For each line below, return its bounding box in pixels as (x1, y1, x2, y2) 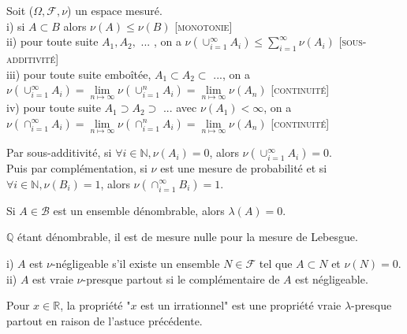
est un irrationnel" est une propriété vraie (140, 297, 342, 314)
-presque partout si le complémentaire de (82, 270, 280, 287)
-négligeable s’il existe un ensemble (51, 254, 220, 271)
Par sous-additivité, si (6, 144, 112, 161)
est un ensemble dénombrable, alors (53, 202, 225, 218)
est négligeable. (295, 270, 368, 287)
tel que (259, 254, 293, 271)
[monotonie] (174, 17, 233, 34)
